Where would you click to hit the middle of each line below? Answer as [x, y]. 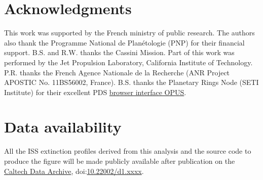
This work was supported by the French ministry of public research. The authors [129, 33]
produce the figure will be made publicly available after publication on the [120, 161]
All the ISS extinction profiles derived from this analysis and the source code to [128, 151]
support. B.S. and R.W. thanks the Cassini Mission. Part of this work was [119, 52]
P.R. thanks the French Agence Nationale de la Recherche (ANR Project [117, 72]
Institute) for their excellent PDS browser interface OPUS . [95, 92]
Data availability [63, 127]
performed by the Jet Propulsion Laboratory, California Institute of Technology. [128, 62]
